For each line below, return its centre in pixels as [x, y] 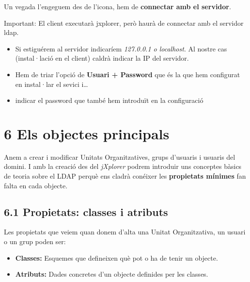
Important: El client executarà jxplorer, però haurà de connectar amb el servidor [124, 23]
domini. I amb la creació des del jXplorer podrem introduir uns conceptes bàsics [123, 166]
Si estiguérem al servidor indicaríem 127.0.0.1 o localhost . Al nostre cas [121, 48]
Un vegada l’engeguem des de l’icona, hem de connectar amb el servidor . [117, 6]
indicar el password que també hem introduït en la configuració [109, 100]
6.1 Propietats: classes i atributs [86, 211]
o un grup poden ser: [35, 241]
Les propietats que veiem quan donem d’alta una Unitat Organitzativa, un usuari [125, 232]
